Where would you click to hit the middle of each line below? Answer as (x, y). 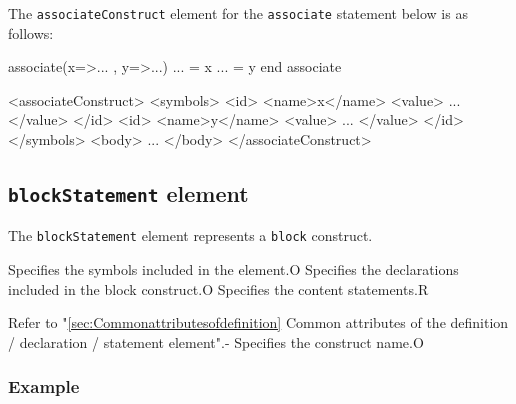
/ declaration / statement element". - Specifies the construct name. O (216, 341)
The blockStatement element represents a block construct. (190, 235)
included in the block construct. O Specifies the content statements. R (218, 288)
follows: (31, 32)
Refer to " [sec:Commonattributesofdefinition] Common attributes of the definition (258, 322)
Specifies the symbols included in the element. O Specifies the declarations (233, 269)
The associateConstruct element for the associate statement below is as (238, 13)
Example (44, 386)
